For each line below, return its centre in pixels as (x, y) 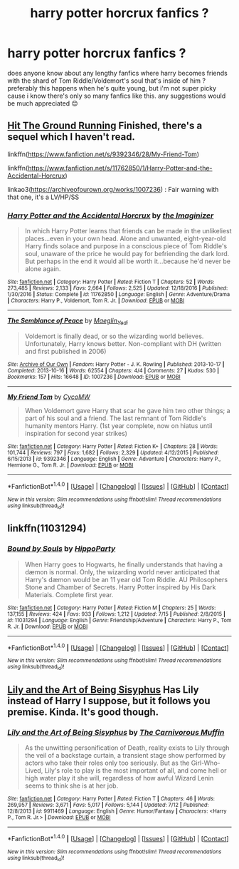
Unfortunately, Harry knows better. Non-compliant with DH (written (123, 343)
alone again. (43, 269)
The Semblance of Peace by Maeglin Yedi (68, 321)
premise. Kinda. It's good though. (83, 712)
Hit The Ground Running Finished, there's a (105, 126)
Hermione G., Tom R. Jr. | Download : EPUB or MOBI (70, 465)
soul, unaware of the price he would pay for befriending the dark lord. (127, 254)
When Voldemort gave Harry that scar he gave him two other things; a (127, 410)
